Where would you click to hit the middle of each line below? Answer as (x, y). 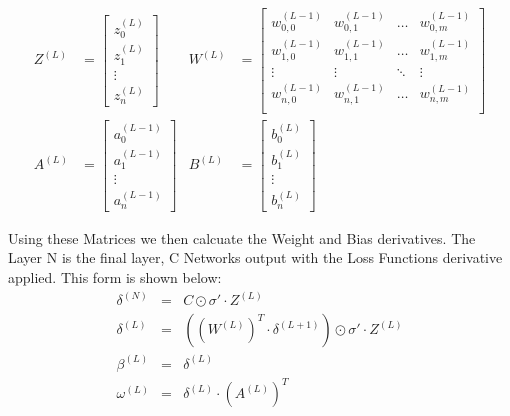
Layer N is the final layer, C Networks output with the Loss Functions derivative (255, 257)
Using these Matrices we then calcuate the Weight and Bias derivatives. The (242, 237)
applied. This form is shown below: (115, 276)
